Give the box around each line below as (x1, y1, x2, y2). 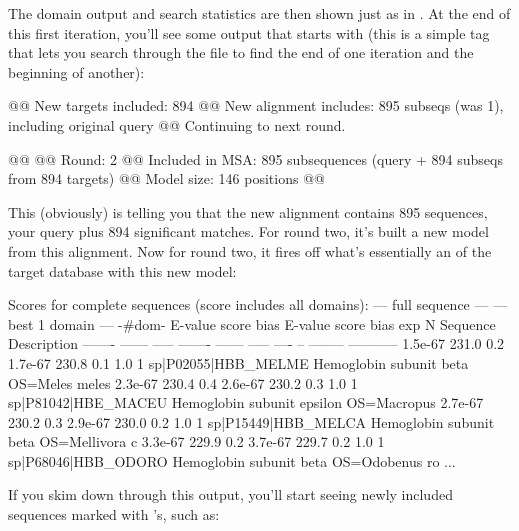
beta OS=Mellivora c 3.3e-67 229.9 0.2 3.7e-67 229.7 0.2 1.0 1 (8, 431, 385, 452)
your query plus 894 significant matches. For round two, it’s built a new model (8, 221, 489, 242)
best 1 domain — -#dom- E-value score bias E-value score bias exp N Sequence (8, 313, 496, 334)
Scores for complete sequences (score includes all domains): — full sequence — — (8, 294, 508, 315)
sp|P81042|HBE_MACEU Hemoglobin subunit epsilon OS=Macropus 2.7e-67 (8, 392, 484, 413)
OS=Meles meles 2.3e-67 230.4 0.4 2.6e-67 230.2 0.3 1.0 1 (8, 372, 358, 393)
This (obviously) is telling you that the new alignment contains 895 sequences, (8, 201, 488, 222)
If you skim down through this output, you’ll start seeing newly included (8, 484, 453, 505)
